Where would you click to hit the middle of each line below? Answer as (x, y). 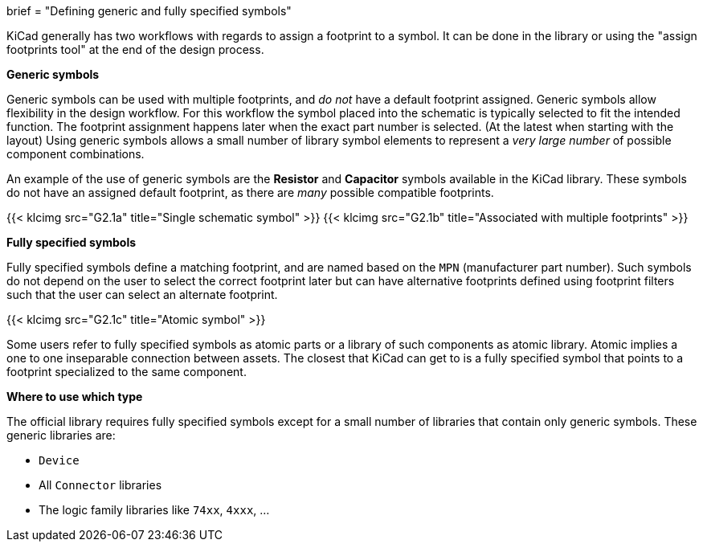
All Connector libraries (100, 485)
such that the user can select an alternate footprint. (142, 294)
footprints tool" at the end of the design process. (135, 49)
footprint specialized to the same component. (127, 372)
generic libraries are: (61, 435)
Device (59, 460)
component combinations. (76, 154)
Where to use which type (75, 397)
